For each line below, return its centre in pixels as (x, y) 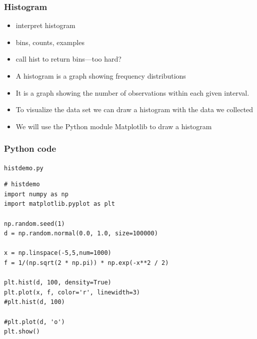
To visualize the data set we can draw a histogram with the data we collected (134, 109)
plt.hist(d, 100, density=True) (58, 283)
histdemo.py (24, 168)
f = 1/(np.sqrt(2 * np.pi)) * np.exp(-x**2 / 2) (86, 263)
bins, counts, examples (50, 42)
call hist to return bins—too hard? (68, 59)
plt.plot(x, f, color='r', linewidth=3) (72, 292)
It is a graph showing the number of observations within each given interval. (132, 92)
